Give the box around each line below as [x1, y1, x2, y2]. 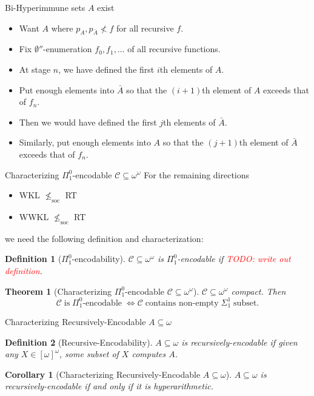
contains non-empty [145, 298, 219, 307]
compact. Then [231, 284, 286, 297]
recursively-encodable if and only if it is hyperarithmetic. [5, 380, 213, 392]
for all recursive [116, 21, 174, 34]
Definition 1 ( [5, 252, 62, 265]
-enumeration [43, 42, 92, 55]
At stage [19, 62, 51, 75]
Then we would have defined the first [19, 115, 157, 128]
